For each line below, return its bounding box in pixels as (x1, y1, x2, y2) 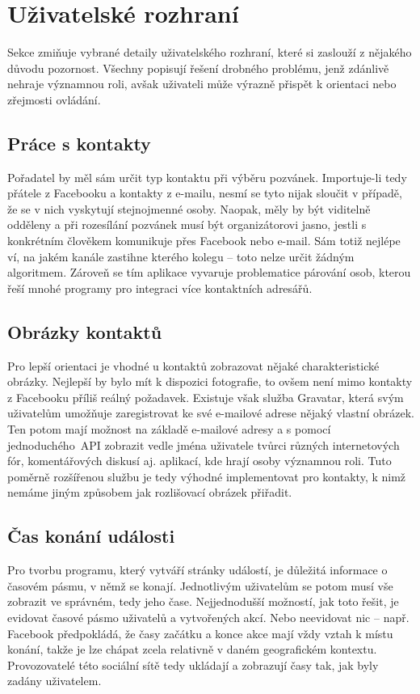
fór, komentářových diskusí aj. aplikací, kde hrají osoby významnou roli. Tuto (7, 452, 392, 469)
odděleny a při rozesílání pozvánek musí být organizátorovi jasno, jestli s (7, 216, 367, 233)
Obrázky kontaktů (7, 319, 162, 344)
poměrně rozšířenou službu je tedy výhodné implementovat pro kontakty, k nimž (7, 468, 406, 485)
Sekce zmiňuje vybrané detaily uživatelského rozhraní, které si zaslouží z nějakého (7, 44, 412, 61)
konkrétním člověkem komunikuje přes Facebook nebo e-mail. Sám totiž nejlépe (7, 232, 401, 249)
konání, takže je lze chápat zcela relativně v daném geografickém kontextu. (7, 641, 377, 658)
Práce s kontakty (7, 130, 151, 155)
